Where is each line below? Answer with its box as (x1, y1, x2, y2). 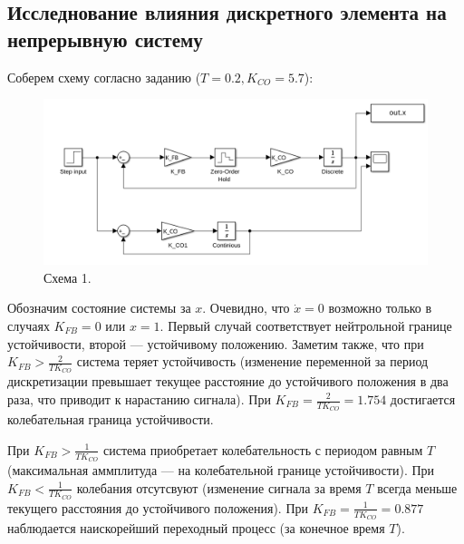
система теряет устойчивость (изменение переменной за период (76, 352, 429, 371)
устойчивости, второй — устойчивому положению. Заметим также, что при (7, 334, 424, 353)
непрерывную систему (7, 24, 203, 53)
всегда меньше (377, 478, 458, 497)
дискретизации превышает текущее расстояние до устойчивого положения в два (7, 372, 449, 391)
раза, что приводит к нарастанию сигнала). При (7, 390, 271, 408)
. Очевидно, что (202, 298, 290, 317)
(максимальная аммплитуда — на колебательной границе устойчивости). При (7, 461, 435, 480)
